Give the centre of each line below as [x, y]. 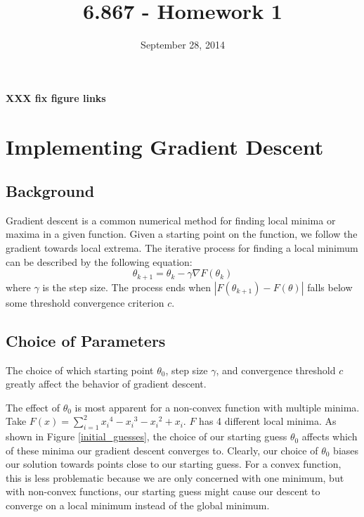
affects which [330, 436]
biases [346, 450]
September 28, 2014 [183, 45]
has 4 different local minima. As [268, 421]
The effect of [33, 407]
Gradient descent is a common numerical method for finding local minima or [171, 220]
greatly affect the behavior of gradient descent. [106, 384]
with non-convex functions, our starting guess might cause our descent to [163, 491]
